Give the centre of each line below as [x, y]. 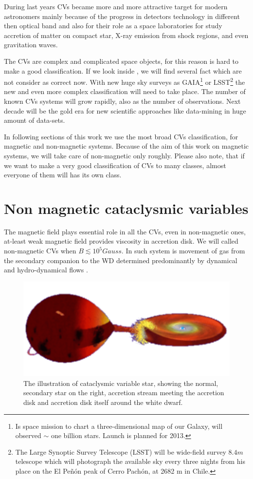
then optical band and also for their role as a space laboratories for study [113, 26]
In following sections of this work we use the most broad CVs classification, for [121, 136]
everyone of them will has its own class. [63, 175]
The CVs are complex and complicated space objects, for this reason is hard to [121, 61]
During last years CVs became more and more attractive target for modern [116, 6]
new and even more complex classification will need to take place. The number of [125, 91]
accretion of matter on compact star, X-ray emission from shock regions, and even [126, 35]
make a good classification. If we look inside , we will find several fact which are [123, 70]
